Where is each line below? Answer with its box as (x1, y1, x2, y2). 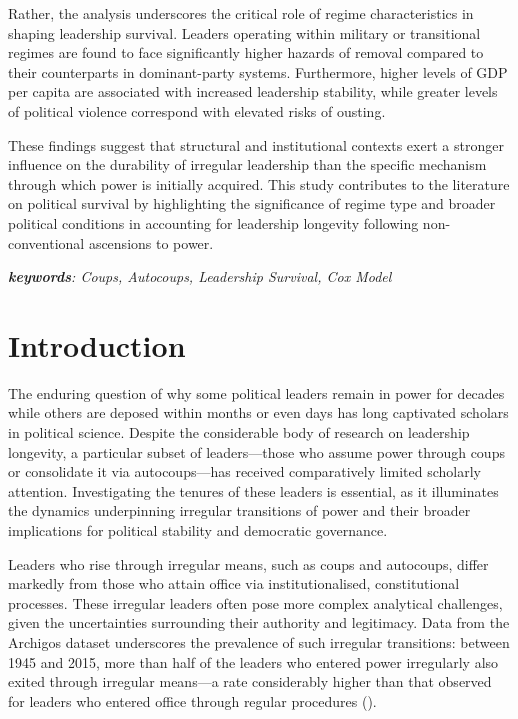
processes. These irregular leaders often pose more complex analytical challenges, (8, 592, 503, 613)
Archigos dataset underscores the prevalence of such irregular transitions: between (8, 631, 510, 652)
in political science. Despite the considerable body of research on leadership (8, 422, 470, 443)
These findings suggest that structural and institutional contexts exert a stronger (8, 134, 504, 155)
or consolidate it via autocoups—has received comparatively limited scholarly (8, 461, 481, 482)
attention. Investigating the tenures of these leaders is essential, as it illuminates (8, 480, 499, 501)
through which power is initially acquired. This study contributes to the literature (8, 173, 510, 194)
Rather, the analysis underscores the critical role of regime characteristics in (8, 3, 474, 23)
